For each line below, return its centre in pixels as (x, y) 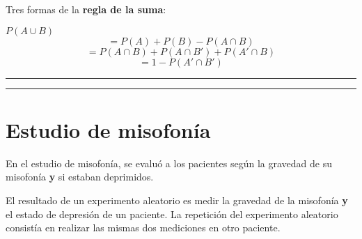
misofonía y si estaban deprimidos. (80, 177)
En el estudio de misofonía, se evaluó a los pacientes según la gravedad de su (169, 163)
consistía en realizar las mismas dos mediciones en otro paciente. (143, 228)
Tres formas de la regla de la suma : (86, 9)
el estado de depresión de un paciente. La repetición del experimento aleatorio (172, 214)
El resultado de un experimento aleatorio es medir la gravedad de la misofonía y (177, 200)
